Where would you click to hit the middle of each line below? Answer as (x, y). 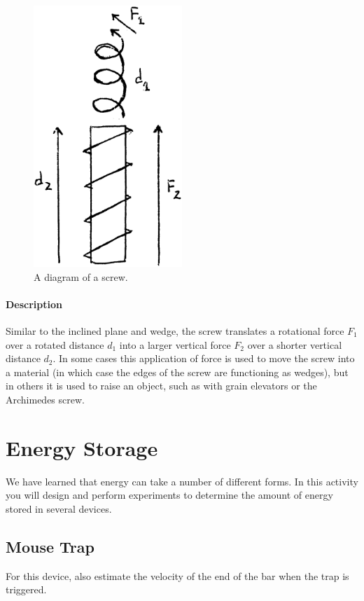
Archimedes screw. (45, 399)
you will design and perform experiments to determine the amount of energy (169, 495)
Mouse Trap (50, 546)
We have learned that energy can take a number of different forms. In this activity (182, 481)
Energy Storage (82, 447)
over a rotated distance (55, 344)
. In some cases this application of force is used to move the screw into (204, 358)
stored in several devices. (59, 508)
